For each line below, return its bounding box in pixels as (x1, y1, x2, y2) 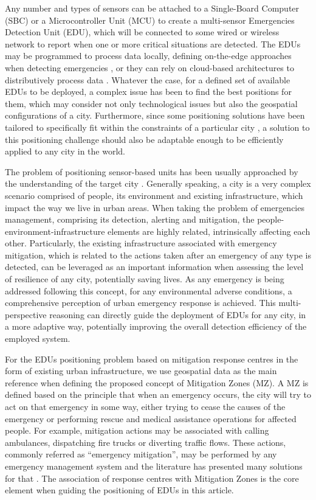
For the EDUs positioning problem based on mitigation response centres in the (5, 352, 298, 365)
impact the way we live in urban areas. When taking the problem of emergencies (5, 201, 304, 214)
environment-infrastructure (5, 224, 105, 237)
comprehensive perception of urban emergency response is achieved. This (5, 296, 276, 309)
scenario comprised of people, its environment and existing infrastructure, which (5, 189, 303, 201)
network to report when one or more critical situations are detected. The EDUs (5, 37, 301, 50)
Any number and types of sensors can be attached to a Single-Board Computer (5, 2, 300, 14)
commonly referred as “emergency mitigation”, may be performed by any (5, 448, 277, 460)
